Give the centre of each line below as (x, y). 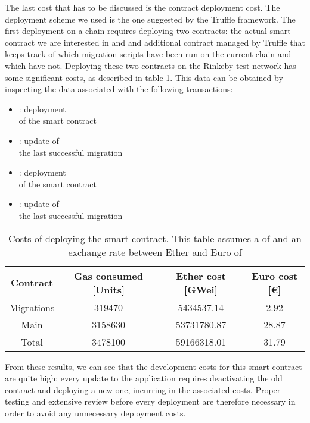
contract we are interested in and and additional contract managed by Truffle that (155, 42)
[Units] (108, 289)
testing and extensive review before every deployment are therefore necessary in (150, 401)
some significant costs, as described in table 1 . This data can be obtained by (144, 77)
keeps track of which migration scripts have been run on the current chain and (148, 54)
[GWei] (201, 289)
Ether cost (201, 275)
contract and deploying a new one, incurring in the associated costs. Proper (143, 389)
